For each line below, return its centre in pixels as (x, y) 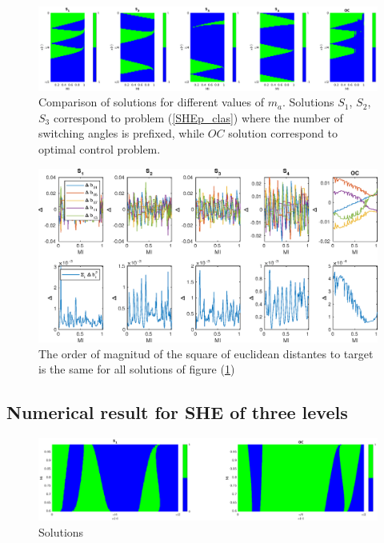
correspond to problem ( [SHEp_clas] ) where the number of (198, 117)
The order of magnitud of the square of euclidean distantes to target (206, 353)
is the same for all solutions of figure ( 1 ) (137, 369)
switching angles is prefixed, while (122, 133)
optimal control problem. (100, 148)
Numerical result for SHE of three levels (177, 412)
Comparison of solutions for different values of (151, 102)
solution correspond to (283, 133)
